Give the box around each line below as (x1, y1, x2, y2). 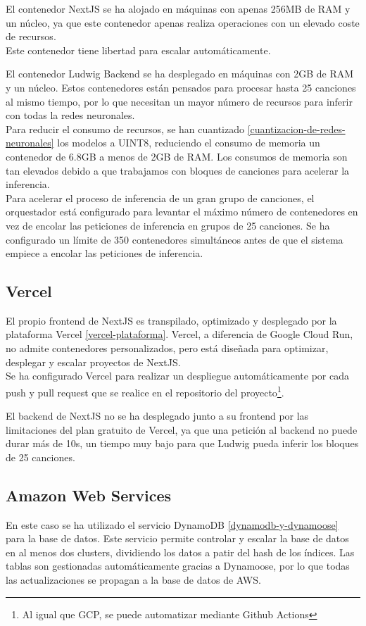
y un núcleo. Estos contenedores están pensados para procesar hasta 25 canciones (6, 80, 356, 94)
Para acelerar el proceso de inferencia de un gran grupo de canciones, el (6, 190, 315, 205)
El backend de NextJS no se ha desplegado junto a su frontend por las (6, 408, 309, 423)
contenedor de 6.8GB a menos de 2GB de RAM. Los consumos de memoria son (6, 149, 348, 163)
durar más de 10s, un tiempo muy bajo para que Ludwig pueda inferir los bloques (6, 436, 359, 451)
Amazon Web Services (6, 484, 172, 506)
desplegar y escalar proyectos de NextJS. (6, 354, 181, 369)
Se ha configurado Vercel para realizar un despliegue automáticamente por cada (6, 368, 349, 383)
